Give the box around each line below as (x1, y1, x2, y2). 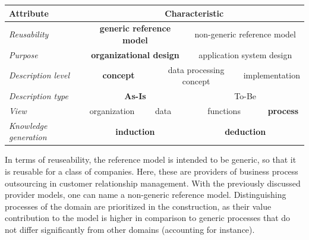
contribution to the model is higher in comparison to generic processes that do (5, 211, 291, 224)
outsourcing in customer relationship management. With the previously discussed (5, 176, 301, 189)
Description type (9, 90, 68, 102)
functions (207, 104, 241, 116)
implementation (243, 69, 300, 81)
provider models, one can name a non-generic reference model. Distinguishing (5, 188, 286, 201)
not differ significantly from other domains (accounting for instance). (5, 223, 255, 235)
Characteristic (165, 7, 224, 19)
